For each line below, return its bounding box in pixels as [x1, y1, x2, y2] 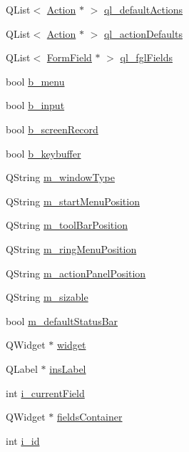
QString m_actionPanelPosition [6, 265, 146, 280]
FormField [46, 50, 92, 65]
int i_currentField [6, 385, 85, 400]
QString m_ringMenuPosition [6, 241, 137, 256]
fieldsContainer [56, 409, 123, 424]
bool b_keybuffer [6, 145, 81, 160]
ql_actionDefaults [103, 26, 183, 41]
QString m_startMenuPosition [6, 193, 140, 208]
